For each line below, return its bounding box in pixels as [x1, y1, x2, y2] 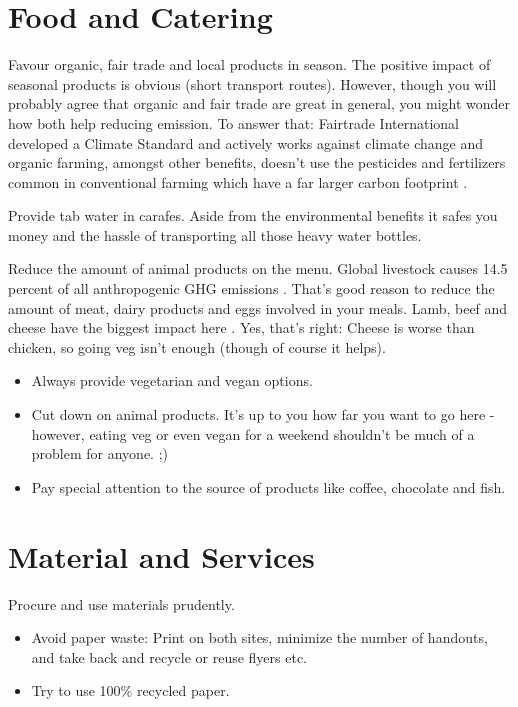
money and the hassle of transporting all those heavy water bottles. [8, 224, 422, 245]
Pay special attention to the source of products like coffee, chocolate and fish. [31, 476, 506, 497]
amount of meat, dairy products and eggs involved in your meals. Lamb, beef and [8, 297, 508, 318]
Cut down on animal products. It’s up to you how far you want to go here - [31, 404, 495, 425]
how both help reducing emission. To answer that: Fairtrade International [8, 112, 459, 133]
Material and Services [8, 535, 315, 576]
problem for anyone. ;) [31, 443, 169, 464]
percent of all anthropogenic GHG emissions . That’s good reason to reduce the [8, 278, 495, 299]
